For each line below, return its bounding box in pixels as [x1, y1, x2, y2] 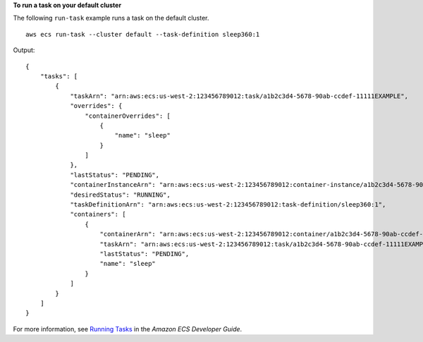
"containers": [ [70, 210, 126, 219]
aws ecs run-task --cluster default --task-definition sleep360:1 [25, 30, 260, 38]
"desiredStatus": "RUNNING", [70, 190, 171, 199]
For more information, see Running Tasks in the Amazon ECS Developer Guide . [13, 324, 243, 333]
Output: [13, 46, 35, 54]
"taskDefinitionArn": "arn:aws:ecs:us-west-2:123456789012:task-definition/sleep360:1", [70, 201, 386, 209]
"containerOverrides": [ [85, 111, 171, 120]
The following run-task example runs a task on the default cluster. [13, 14, 209, 23]
